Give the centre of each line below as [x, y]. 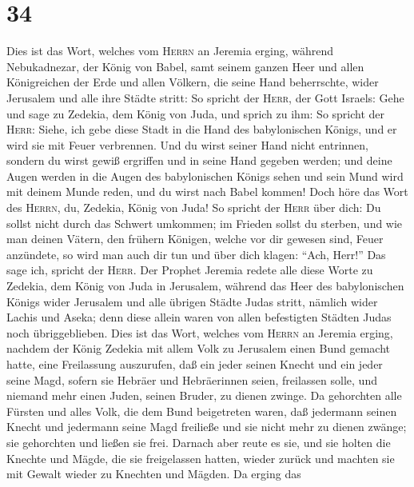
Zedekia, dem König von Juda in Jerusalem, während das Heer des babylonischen [205, 286]
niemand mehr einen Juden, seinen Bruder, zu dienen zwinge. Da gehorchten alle [204, 395]
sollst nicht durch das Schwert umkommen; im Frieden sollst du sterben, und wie [205, 223]
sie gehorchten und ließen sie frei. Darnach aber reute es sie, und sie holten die [199, 442]
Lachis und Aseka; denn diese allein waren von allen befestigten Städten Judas [199, 317]
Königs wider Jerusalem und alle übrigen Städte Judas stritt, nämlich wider [192, 301]
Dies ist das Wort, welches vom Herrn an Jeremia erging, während [170, 51]
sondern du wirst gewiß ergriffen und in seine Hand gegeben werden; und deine [199, 160]
